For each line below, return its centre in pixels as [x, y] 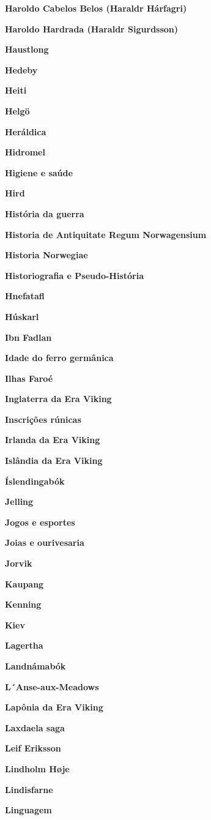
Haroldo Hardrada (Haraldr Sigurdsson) [92, 28]
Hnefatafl [25, 296]
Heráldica [26, 131]
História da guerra [45, 213]
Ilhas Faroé [29, 378]
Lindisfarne [29, 789]
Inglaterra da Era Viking [58, 399]
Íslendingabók [35, 481]
